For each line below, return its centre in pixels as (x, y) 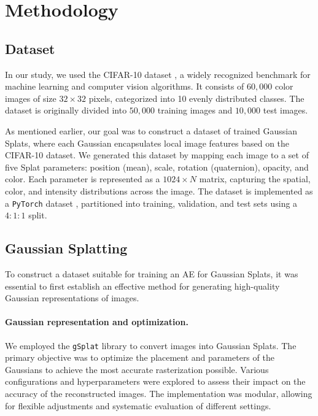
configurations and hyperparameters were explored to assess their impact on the (155, 381)
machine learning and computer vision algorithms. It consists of (125, 86)
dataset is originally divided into (66, 110)
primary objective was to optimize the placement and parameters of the (140, 357)
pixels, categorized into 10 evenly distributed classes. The (196, 98)
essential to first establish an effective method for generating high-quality (142, 286)
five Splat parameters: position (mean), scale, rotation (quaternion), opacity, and (157, 167)
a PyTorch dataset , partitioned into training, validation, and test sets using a (151, 203)
